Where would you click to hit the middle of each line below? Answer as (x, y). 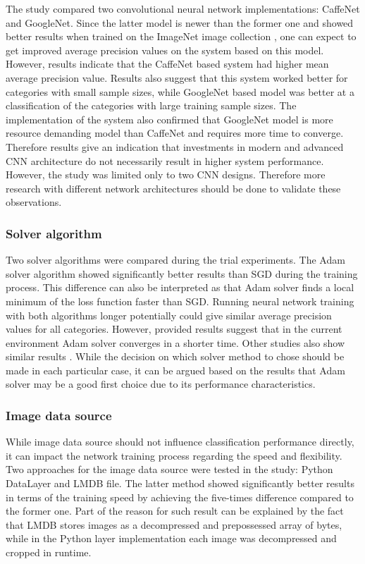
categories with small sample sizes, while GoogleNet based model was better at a (180, 91)
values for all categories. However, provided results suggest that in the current (174, 329)
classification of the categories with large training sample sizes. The (151, 105)
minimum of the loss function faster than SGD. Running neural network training (180, 301)
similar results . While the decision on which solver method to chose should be (175, 356)
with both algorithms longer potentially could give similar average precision (169, 315)
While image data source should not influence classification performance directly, (180, 442)
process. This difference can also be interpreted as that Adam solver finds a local (180, 287)
